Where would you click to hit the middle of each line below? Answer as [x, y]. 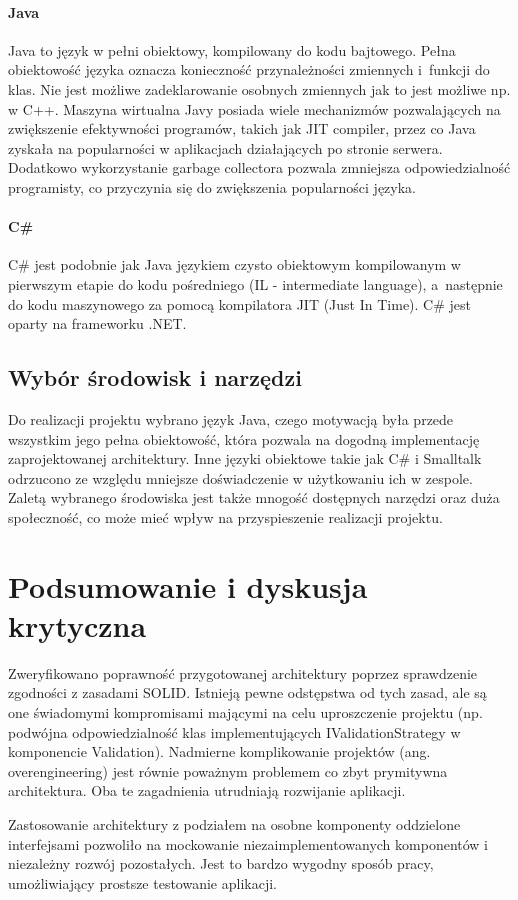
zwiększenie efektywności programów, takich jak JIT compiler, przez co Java [242, 128]
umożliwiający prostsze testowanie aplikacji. [142, 882]
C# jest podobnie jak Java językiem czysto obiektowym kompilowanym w [234, 264]
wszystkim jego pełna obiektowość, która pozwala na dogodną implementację [244, 438]
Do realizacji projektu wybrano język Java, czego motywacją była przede [231, 418]
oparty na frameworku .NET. [97, 323]
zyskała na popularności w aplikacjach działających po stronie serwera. [225, 147]
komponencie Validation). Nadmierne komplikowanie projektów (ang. [219, 751]
